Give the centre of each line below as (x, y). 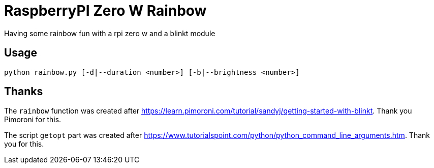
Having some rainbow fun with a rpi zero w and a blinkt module (110, 33)
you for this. (24, 144)
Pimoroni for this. (33, 120)
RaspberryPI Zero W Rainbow (105, 11)
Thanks (24, 92)
